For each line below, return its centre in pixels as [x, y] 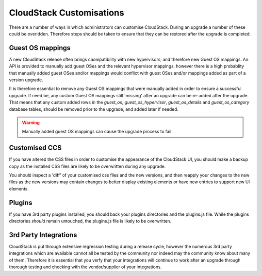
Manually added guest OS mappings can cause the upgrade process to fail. [98, 132]
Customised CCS [35, 148]
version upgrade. [26, 80]
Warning [31, 122]
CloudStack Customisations [67, 13]
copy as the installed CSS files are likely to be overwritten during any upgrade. [87, 166]
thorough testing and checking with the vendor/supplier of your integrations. [85, 267]
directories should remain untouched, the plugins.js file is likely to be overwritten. [90, 221]
